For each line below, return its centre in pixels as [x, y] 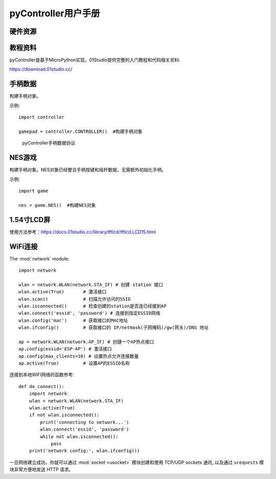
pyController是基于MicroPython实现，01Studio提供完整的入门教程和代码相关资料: [95, 60]
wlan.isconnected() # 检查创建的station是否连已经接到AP [93, 306]
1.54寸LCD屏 [30, 220]
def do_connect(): [42, 386]
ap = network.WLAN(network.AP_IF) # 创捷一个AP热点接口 [86, 342]
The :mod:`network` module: [39, 258]
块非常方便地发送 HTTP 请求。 [41, 469]
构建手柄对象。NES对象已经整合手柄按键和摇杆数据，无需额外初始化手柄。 [88, 170]
